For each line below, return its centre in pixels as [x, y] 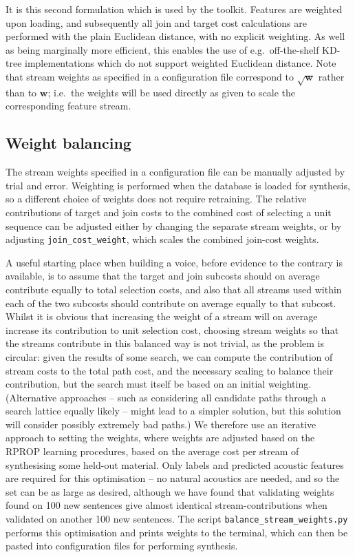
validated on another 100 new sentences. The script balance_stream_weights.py [177, 519]
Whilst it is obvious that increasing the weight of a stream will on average [162, 316]
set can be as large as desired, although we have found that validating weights [170, 491]
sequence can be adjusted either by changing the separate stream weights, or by [174, 225]
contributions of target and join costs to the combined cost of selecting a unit [169, 212]
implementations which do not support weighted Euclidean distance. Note [181, 63]
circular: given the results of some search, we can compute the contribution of [169, 356]
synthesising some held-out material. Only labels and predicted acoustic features [175, 464]
